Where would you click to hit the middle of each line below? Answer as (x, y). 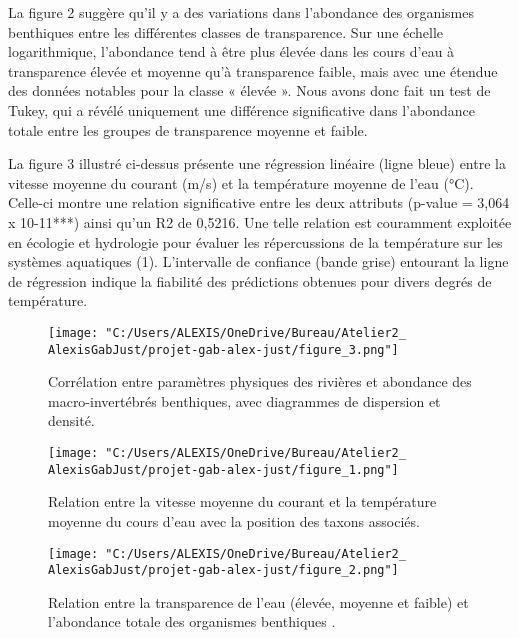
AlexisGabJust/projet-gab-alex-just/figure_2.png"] (223, 570)
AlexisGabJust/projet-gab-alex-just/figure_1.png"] (223, 469)
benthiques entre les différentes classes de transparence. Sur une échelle (226, 31)
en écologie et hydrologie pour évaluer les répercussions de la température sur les (255, 241)
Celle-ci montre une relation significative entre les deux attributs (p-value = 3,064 (259, 202)
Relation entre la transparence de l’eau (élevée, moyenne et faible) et (258, 601)
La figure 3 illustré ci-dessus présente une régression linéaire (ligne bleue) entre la (257, 163)
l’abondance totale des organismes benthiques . (192, 621)
